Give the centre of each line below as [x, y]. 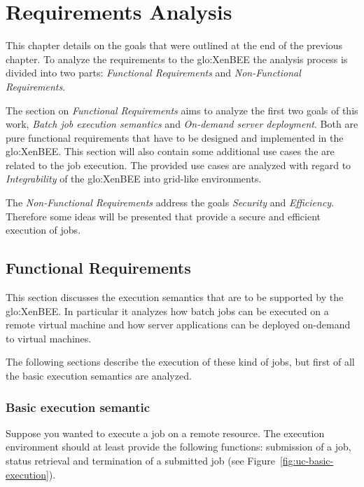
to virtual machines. [49, 338]
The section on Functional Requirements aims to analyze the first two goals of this [182, 110]
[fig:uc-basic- [307, 461]
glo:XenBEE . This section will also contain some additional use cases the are [170, 151]
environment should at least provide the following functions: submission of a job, [178, 447]
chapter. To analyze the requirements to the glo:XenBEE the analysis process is [177, 59]
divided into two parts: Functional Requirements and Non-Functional [153, 73]
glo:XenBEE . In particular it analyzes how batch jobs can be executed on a [167, 311]
